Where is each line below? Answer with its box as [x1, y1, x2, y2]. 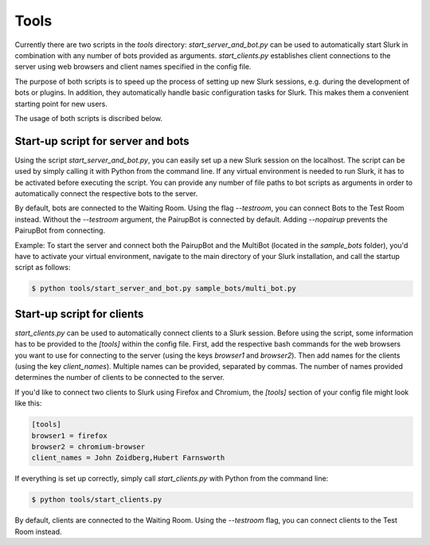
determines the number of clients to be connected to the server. [14, 373, 225, 382]
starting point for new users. [14, 99, 107, 108]
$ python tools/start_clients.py [31, 495, 162, 504]
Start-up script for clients [14, 307, 144, 320]
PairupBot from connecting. [14, 225, 106, 235]
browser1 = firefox [31, 431, 107, 440]
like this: [14, 398, 42, 408]
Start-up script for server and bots [14, 134, 190, 147]
